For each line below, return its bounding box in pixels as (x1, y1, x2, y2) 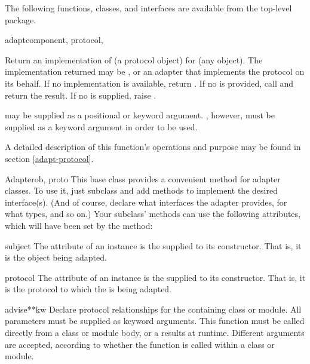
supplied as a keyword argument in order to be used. (5, 120, 198, 133)
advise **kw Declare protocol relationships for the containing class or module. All (5, 302, 302, 315)
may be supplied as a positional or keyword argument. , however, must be (5, 109, 275, 121)
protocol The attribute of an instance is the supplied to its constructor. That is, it (5, 271, 306, 283)
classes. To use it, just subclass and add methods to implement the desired (5, 184, 278, 197)
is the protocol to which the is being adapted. (5, 283, 172, 295)
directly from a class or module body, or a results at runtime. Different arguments (5, 326, 305, 339)
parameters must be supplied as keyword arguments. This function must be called (5, 314, 305, 327)
